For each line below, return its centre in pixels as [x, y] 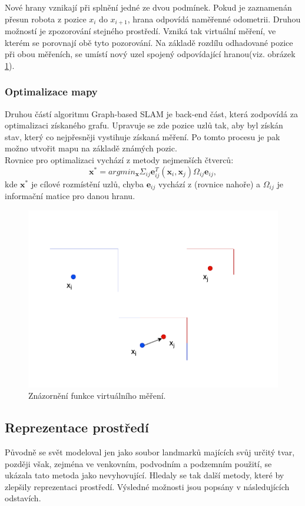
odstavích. [23, 498]
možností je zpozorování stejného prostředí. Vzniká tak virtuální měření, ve [140, 31]
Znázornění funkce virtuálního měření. [97, 396]
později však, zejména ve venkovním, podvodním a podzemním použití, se [138, 463]
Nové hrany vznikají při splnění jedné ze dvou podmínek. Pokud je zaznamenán [148, 7]
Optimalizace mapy [51, 92]
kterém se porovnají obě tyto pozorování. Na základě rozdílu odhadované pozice [149, 42]
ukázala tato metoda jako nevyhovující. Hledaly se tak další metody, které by [145, 475]
